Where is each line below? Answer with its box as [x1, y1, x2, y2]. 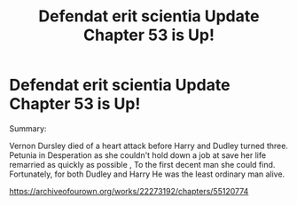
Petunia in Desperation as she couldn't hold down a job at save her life [9, 149, 267, 161]
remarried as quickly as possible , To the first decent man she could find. [9, 159, 276, 170]
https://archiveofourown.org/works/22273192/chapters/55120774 [9, 185, 249, 196]
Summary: [9, 122, 47, 134]
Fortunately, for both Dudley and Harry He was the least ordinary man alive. [9, 169, 285, 179]
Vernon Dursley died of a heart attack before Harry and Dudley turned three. [9, 140, 288, 151]
